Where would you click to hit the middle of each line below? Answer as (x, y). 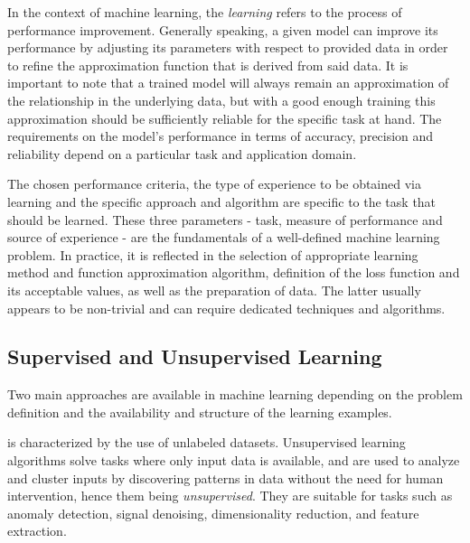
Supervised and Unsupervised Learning (195, 356)
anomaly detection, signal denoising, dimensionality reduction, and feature (213, 513)
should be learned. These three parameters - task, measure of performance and (225, 219)
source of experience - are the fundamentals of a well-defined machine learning (224, 237)
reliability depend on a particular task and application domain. (182, 153)
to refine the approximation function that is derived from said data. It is (208, 65)
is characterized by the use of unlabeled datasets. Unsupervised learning (207, 442)
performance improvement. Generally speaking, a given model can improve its (223, 29)
